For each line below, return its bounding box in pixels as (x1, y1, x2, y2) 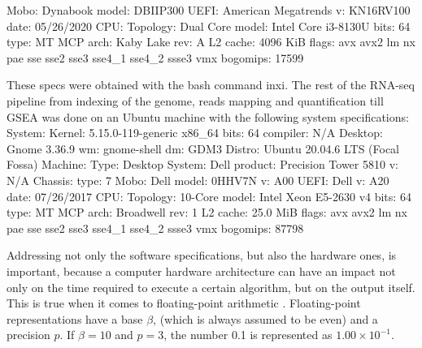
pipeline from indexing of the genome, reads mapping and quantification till (7, 92, 384, 109)
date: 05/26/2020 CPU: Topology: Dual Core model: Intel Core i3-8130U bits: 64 (7, 17, 411, 34)
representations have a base (7, 310, 143, 327)
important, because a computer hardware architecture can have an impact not (7, 262, 396, 279)
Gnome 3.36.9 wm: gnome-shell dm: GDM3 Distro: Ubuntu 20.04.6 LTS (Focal (7, 140, 400, 157)
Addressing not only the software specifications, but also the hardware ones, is (7, 247, 397, 264)
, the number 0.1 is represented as (163, 326, 333, 343)
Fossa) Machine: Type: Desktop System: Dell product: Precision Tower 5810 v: (7, 156, 398, 173)
